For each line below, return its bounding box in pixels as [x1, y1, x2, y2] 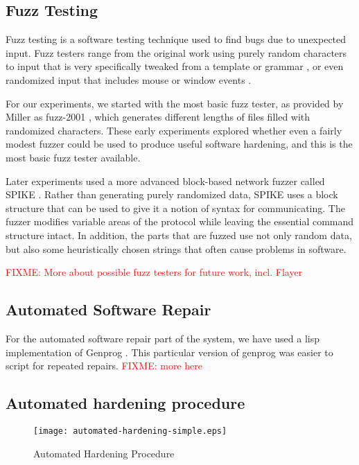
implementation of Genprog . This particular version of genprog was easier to [6, 344, 333, 359]
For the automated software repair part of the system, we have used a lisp [6, 331, 320, 345]
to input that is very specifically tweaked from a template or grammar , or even [6, 59, 344, 73]
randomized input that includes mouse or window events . [6, 72, 252, 87]
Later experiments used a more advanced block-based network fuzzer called [6, 173, 325, 188]
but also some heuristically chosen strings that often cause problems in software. [6, 241, 347, 256]
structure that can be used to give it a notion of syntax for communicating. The [6, 200, 345, 215]
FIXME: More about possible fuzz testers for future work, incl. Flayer [6, 265, 303, 279]
